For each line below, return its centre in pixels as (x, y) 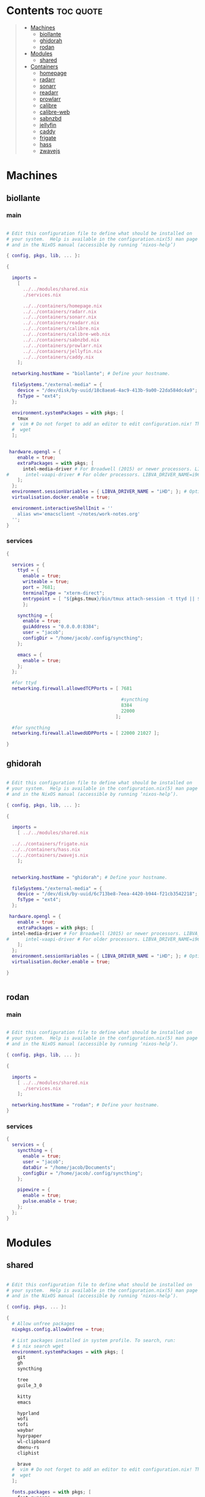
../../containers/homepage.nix (62, 306)
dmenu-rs (28, 1447)
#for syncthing (31, 727)
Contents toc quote (54, 11)
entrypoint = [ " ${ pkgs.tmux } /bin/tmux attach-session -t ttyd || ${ (113, 599)
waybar (26, 1430)
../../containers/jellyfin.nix (62, 351)
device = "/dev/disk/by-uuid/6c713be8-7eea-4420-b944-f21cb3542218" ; (108, 894)
